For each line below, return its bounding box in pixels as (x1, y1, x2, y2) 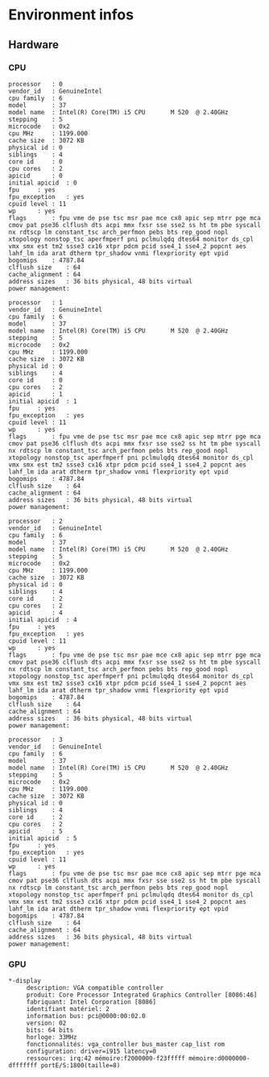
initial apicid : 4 (8, 615, 78, 623)
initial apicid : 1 (8, 397, 78, 405)
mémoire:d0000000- (188, 1054, 250, 1063)
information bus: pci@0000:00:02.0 (26, 1013, 147, 1021)
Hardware (8, 38, 59, 52)
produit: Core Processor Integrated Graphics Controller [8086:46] (26, 991, 258, 1000)
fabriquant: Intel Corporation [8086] (26, 998, 157, 1006)
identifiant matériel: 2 (26, 1005, 110, 1013)
